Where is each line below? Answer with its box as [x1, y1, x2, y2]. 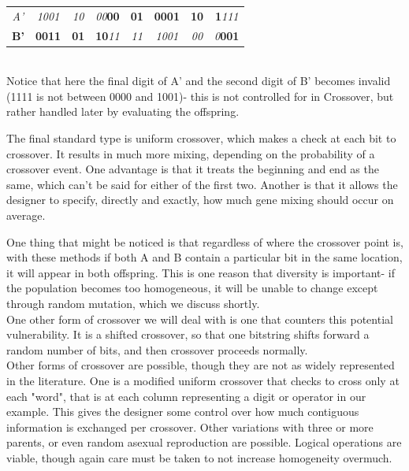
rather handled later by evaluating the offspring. [6, 103, 240, 120]
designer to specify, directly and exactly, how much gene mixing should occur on [6, 191, 394, 208]
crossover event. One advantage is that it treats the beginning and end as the [6, 161, 379, 177]
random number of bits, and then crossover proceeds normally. [6, 341, 308, 358]
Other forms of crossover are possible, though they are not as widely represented [6, 357, 395, 373]
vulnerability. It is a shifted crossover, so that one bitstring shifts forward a [6, 326, 370, 343]
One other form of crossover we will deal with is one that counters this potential [6, 310, 393, 327]
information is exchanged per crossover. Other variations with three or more [6, 418, 374, 435]
